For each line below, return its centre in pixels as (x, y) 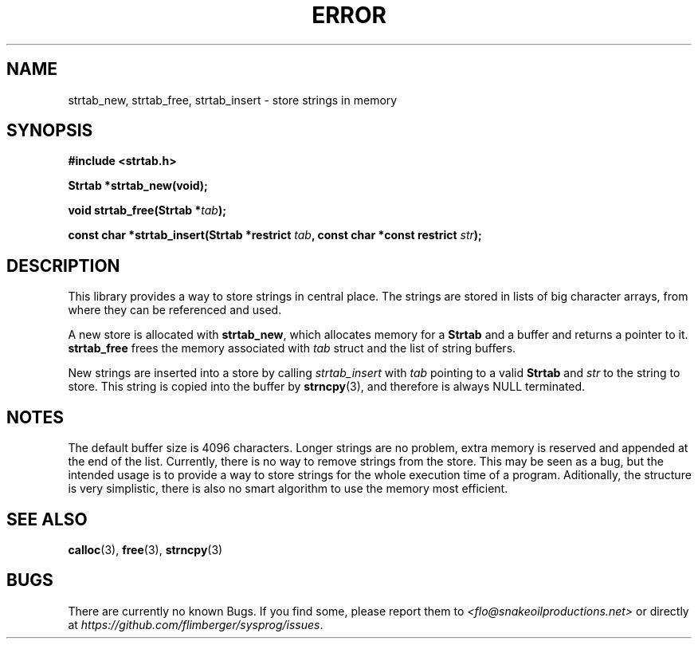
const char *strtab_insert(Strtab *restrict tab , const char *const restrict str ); (275, 235)
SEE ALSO (47, 519)
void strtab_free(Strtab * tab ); (147, 210)
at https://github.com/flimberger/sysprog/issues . (196, 624)
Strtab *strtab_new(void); (138, 186)
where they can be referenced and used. (175, 310)
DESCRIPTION (63, 265)
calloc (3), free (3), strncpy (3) (145, 549)
